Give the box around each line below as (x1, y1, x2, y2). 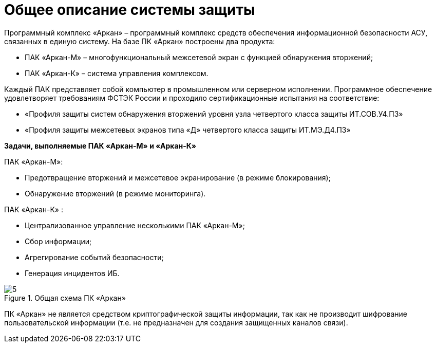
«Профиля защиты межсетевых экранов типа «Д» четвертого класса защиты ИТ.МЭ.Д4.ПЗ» (25, 125, 351, 134)
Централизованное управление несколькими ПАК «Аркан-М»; (25, 221, 245, 230)
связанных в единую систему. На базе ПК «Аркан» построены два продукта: (4, 36, 275, 46)
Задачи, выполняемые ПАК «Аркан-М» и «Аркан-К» (4, 141, 197, 150)
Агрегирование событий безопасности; (25, 252, 164, 262)
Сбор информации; (25, 236, 92, 246)
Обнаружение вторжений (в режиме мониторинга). (25, 189, 206, 198)
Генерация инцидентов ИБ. (25, 268, 120, 278)
